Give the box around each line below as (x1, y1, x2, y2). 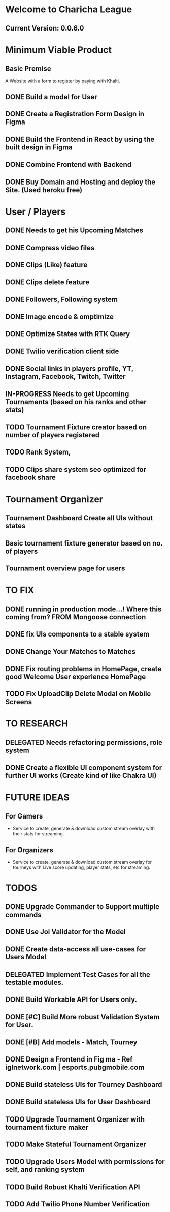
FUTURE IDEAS (5, 792, 70, 803)
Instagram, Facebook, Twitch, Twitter (5, 372, 126, 381)
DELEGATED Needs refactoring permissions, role (5, 738, 163, 747)
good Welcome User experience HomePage (5, 672, 146, 681)
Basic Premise (5, 65, 52, 73)
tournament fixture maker (5, 1123, 89, 1132)
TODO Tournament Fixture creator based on (5, 423, 147, 432)
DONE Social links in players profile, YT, (5, 365, 133, 373)
